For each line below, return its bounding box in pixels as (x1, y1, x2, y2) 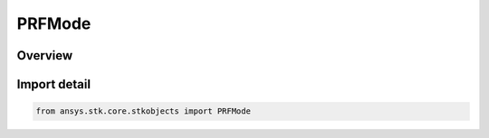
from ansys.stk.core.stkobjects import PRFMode (35, 106, 251, 116)
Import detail (16, 77, 91, 92)
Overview (16, 48, 73, 63)
